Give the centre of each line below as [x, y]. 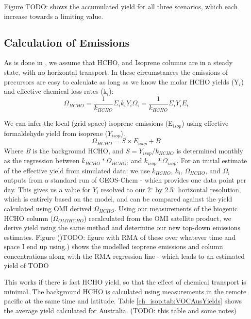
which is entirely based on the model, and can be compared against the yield [118, 199]
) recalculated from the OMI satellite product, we [157, 218]
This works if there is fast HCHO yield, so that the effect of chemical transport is [125, 282]
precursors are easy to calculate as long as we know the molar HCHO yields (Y [122, 81]
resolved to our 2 [126, 189]
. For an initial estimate [212, 160]
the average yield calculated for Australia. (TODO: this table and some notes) [120, 310]
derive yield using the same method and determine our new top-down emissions [122, 227]
